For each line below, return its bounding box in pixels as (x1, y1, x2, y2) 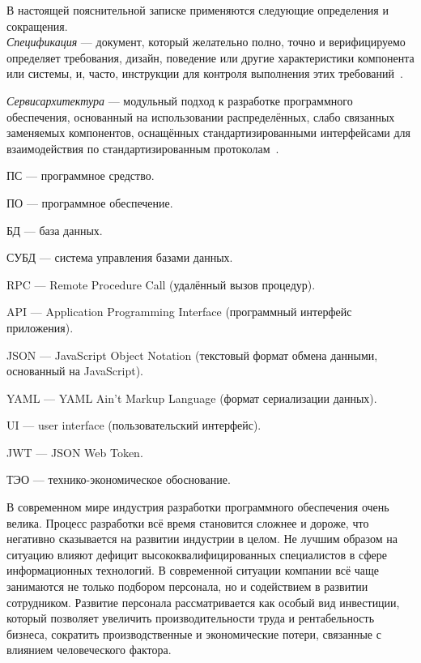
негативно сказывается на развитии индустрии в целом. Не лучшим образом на (6, 530, 398, 547)
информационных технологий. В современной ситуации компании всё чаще (6, 562, 380, 579)
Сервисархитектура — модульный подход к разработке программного (6, 92, 353, 109)
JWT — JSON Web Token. (6, 443, 143, 460)
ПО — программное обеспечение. (6, 194, 173, 211)
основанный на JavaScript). (6, 362, 143, 379)
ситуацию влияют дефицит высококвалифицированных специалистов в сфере (6, 545, 387, 562)
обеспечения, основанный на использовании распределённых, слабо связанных (6, 108, 395, 125)
